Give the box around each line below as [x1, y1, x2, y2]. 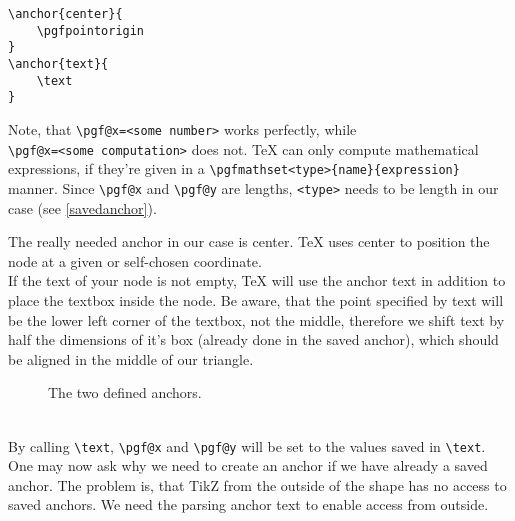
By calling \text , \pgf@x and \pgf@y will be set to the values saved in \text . [8, 435, 486, 456]
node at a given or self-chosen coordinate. [8, 250, 262, 271]
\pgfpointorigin [36, 23, 145, 38]
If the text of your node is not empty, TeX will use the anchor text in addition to [8, 270, 506, 291]
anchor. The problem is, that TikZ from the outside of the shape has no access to [8, 474, 507, 495]
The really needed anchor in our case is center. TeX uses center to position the [8, 231, 490, 252]
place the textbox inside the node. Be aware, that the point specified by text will [8, 289, 504, 310]
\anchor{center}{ [8, 7, 123, 21]
